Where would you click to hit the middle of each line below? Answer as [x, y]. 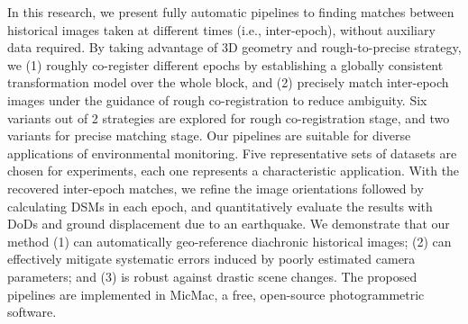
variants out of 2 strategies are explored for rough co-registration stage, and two [229, 117]
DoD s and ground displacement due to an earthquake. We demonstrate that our [229, 224]
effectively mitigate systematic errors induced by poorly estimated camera [211, 259]
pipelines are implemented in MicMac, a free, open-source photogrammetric [216, 294]
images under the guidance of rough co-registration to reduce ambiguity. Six [217, 99]
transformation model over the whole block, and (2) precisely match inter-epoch [228, 82]
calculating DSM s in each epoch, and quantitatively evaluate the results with [220, 206]
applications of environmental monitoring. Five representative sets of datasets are [232, 153]
